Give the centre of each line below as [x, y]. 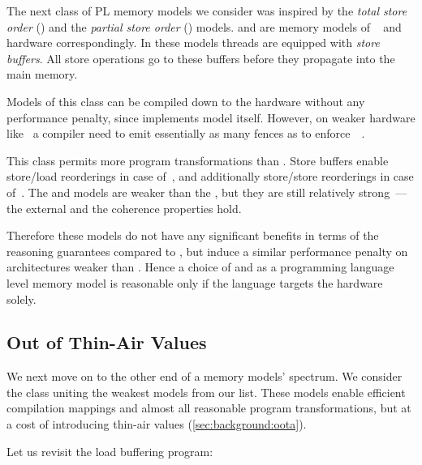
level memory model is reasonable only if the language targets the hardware [195, 282]
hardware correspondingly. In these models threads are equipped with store [193, 43]
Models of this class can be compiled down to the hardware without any [186, 101]
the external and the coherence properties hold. [124, 208]
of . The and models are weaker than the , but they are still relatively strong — [207, 192]
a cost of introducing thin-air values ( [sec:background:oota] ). [157, 424]
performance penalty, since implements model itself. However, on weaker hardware [211, 117]
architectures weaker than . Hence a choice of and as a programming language [200, 267]
